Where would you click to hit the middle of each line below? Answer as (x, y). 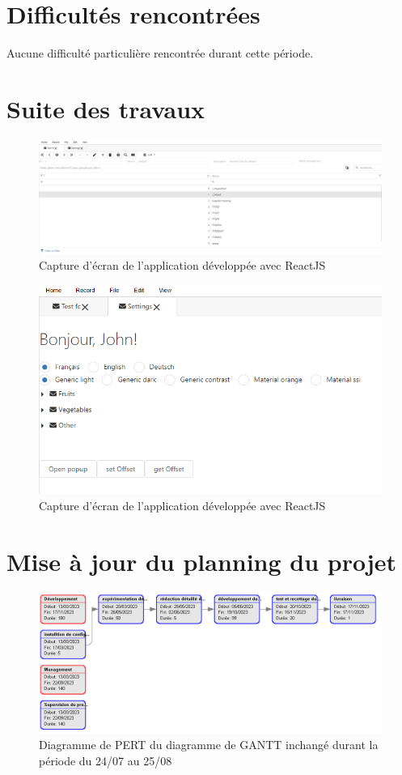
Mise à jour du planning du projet (202, 561)
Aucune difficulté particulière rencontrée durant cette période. (160, 53)
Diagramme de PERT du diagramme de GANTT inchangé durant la (209, 745)
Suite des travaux (106, 108)
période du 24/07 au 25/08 (106, 760)
